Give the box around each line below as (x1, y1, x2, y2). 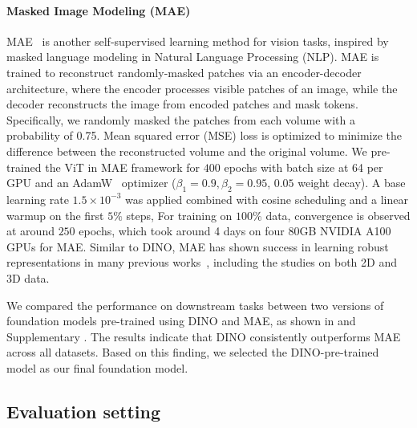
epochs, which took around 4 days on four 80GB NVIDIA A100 (79, 222, 391, 239)
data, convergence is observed (265, 206, 411, 223)
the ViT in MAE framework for (45, 158, 200, 175)
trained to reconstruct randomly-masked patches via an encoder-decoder (6, 63, 362, 80)
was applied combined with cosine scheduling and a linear (124, 190, 408, 207)
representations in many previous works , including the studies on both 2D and (6, 254, 397, 271)
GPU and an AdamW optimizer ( (6, 174, 176, 191)
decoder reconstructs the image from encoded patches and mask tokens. (6, 96, 358, 112)
